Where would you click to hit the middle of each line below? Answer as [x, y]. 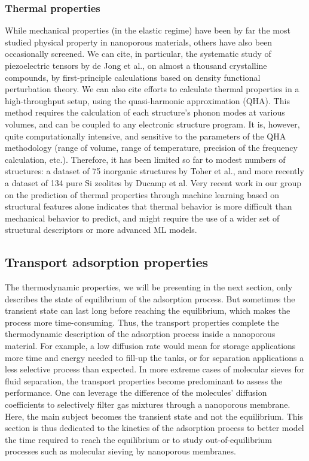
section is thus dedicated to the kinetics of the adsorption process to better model [154, 428]
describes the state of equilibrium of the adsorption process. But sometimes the [150, 298]
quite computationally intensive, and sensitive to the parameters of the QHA [146, 136]
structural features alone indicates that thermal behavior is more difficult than [149, 206]
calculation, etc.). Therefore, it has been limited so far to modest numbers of [145, 159]
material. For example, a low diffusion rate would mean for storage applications [150, 346]
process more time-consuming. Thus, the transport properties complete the [142, 322]
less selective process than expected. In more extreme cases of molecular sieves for [155, 369]
